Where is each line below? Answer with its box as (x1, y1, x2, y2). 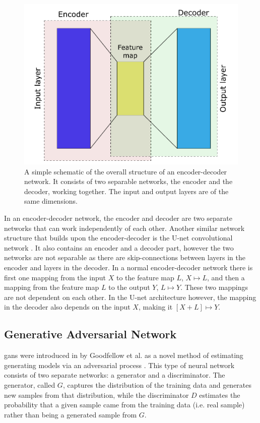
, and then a (207, 272, 245, 282)
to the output (108, 282, 150, 292)
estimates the (199, 389, 240, 400)
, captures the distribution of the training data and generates (62, 380, 252, 390)
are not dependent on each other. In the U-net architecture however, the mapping (4, 291, 256, 302)
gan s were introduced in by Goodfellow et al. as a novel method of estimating (4, 350, 243, 360)
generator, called (4, 380, 55, 390)
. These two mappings (180, 282, 248, 292)
